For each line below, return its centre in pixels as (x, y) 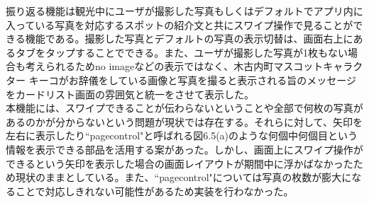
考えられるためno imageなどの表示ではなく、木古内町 (149, 66)
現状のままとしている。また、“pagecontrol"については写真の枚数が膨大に (183, 177)
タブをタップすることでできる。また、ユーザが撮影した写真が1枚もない (182, 52)
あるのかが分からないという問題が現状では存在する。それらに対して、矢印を (184, 121)
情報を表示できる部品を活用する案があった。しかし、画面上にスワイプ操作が (184, 149)
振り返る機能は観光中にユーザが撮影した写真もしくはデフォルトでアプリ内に (184, 11)
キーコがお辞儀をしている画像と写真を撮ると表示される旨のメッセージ (192, 80)
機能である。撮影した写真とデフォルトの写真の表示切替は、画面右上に (189, 39)
